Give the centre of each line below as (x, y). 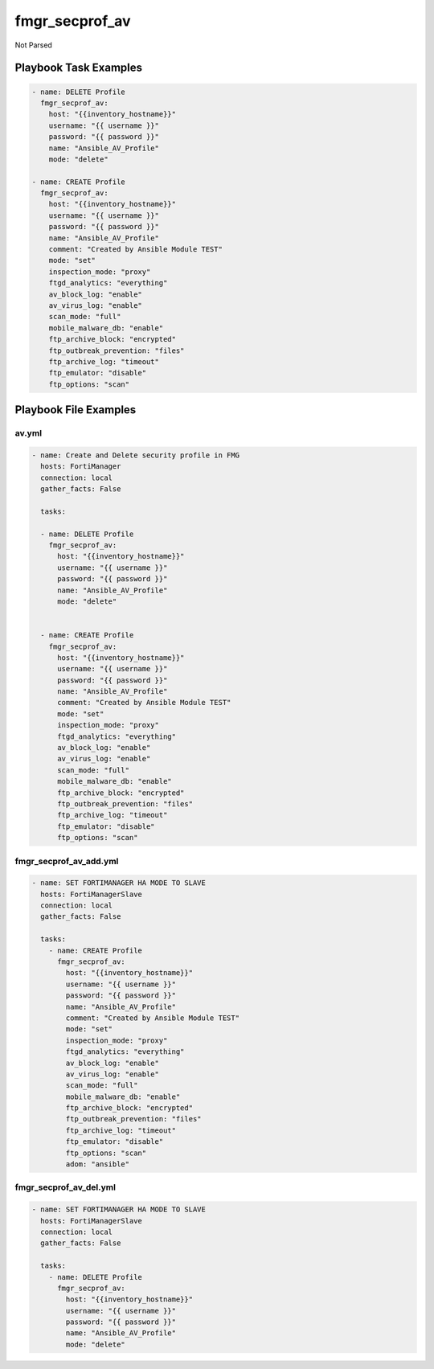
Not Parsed (33, 45)
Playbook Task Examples (79, 68)
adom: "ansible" (98, 1164)
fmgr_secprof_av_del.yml (66, 1187)
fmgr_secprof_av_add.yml (67, 861)
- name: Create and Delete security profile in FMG (136, 455)
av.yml (29, 433)
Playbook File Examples (76, 410)
